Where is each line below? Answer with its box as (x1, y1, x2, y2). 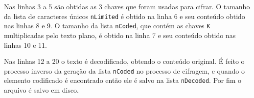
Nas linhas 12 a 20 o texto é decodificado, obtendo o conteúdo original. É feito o (4, 56, 245, 66)
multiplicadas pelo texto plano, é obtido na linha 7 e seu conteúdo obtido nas (4, 30, 236, 40)
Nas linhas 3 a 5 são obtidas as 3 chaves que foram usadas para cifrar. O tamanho (4, 1, 250, 11)
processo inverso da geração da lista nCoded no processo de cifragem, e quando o (4, 65, 245, 76)
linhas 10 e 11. (4, 39, 47, 50)
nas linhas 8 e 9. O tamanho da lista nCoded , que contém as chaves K (4, 20, 210, 31)
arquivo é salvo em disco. (4, 85, 79, 95)
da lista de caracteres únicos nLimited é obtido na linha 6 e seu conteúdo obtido (4, 11, 245, 21)
